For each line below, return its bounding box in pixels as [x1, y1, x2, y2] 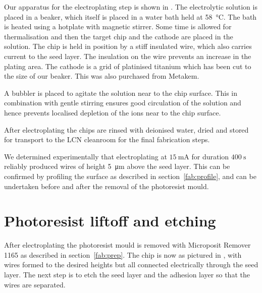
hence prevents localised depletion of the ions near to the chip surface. [4, 107, 221, 118]
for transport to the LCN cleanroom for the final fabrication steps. [4, 134, 210, 145]
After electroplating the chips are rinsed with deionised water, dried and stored [4, 124, 249, 135]
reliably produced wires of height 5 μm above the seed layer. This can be [4, 161, 230, 171]
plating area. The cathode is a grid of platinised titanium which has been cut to [4, 61, 251, 71]
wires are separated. [4, 279, 66, 289]
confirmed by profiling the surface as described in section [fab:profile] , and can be [4, 170, 256, 181]
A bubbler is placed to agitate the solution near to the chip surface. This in [4, 87, 238, 98]
